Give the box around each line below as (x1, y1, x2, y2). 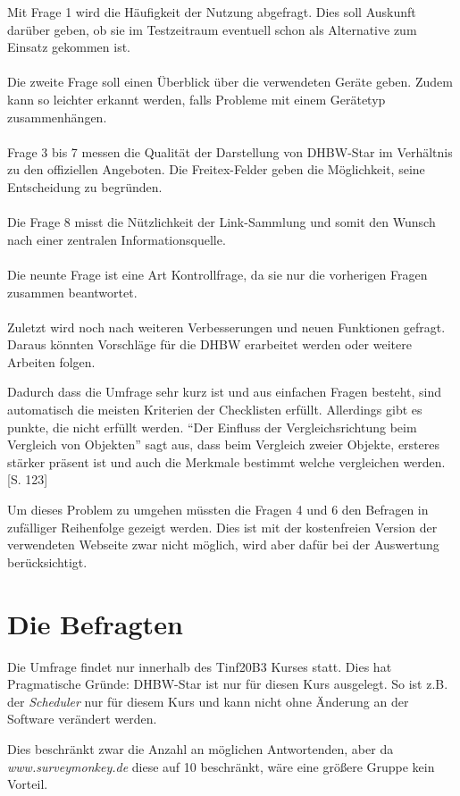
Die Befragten (7, 605, 183, 641)
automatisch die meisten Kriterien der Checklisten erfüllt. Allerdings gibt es (7, 400, 422, 419)
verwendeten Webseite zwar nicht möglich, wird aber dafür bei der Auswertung (7, 535, 439, 554)
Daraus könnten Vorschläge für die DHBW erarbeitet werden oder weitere (7, 335, 412, 354)
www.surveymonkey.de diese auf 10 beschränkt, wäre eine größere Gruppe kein (7, 757, 435, 775)
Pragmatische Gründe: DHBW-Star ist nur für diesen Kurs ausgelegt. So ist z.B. (7, 675, 448, 693)
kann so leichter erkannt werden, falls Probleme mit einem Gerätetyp (7, 89, 386, 108)
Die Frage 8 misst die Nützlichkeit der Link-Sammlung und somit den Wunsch (7, 213, 436, 231)
